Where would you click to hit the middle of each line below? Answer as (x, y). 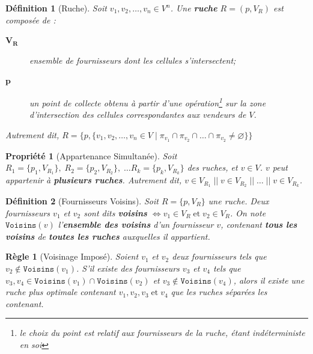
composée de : (31, 20)
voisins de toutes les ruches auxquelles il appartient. (108, 236)
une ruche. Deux (239, 200)
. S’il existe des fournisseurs (128, 268)
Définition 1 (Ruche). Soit (56, 8)
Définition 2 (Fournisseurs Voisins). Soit (82, 200)
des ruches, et (212, 167)
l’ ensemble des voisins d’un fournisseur (136, 224)
